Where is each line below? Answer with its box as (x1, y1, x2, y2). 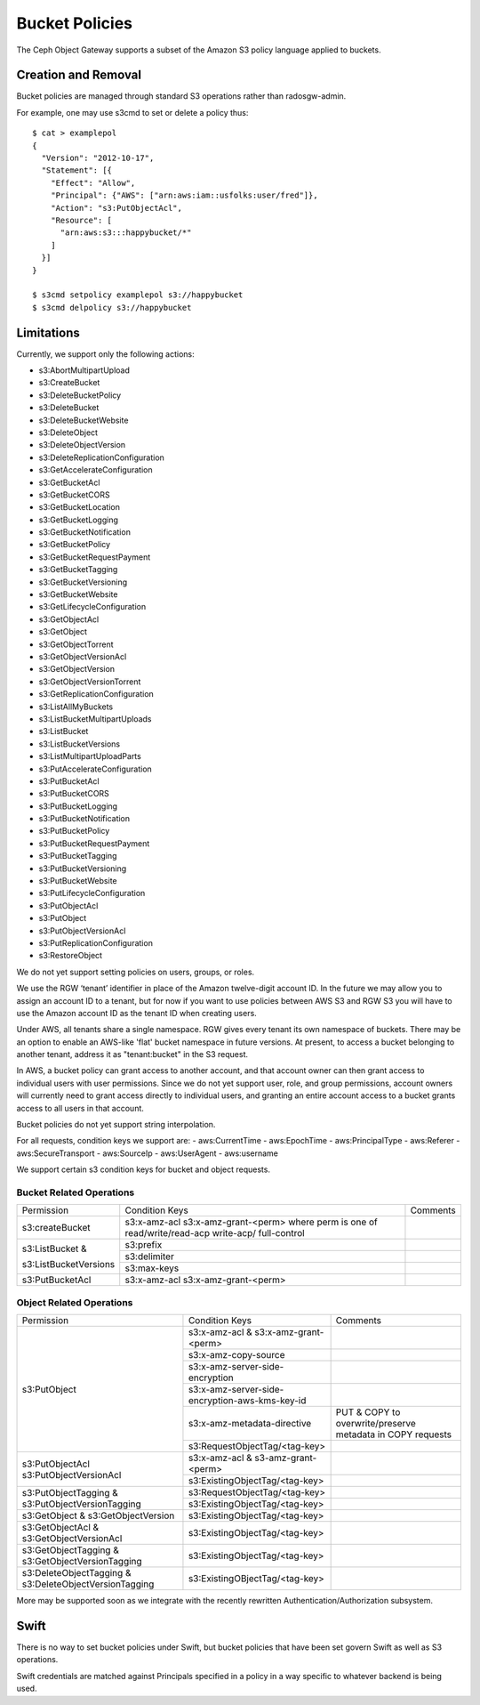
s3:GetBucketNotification (38, 527, 131, 537)
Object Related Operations (16, 1296, 133, 1308)
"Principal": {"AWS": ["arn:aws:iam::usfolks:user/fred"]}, (50, 190, 319, 200)
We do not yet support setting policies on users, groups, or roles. (16, 966, 255, 977)
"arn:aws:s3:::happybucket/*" (60, 228, 192, 238)
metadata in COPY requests (335, 1428, 452, 1441)
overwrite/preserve (335, 1418, 417, 1430)
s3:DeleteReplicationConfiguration (38, 452, 164, 463)
